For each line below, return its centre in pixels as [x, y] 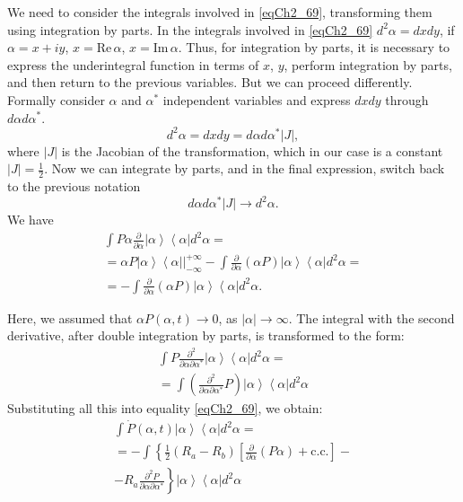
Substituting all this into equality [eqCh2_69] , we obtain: [165, 408]
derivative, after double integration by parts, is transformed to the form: [206, 335]
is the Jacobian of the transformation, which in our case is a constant [252, 150]
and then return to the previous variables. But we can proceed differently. [210, 82]
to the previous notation [74, 186]
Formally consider [56, 99]
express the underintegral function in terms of [133, 64]
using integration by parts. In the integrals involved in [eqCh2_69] [190, 29]
